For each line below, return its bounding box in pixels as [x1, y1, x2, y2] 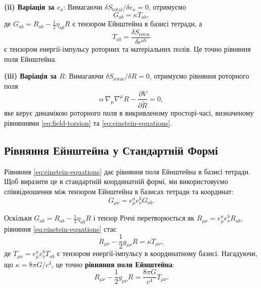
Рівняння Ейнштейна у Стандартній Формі [4, 142, 218, 158]
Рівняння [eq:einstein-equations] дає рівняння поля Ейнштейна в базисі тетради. [4, 166, 250, 176]
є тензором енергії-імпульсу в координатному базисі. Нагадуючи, [57, 248, 257, 259]
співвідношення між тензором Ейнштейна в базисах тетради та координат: [4, 186, 234, 196]
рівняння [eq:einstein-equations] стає [4, 223, 116, 234]
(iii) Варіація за [4, 70, 57, 81]
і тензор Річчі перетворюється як [93, 212, 195, 223]
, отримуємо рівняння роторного [149, 70, 249, 81]
